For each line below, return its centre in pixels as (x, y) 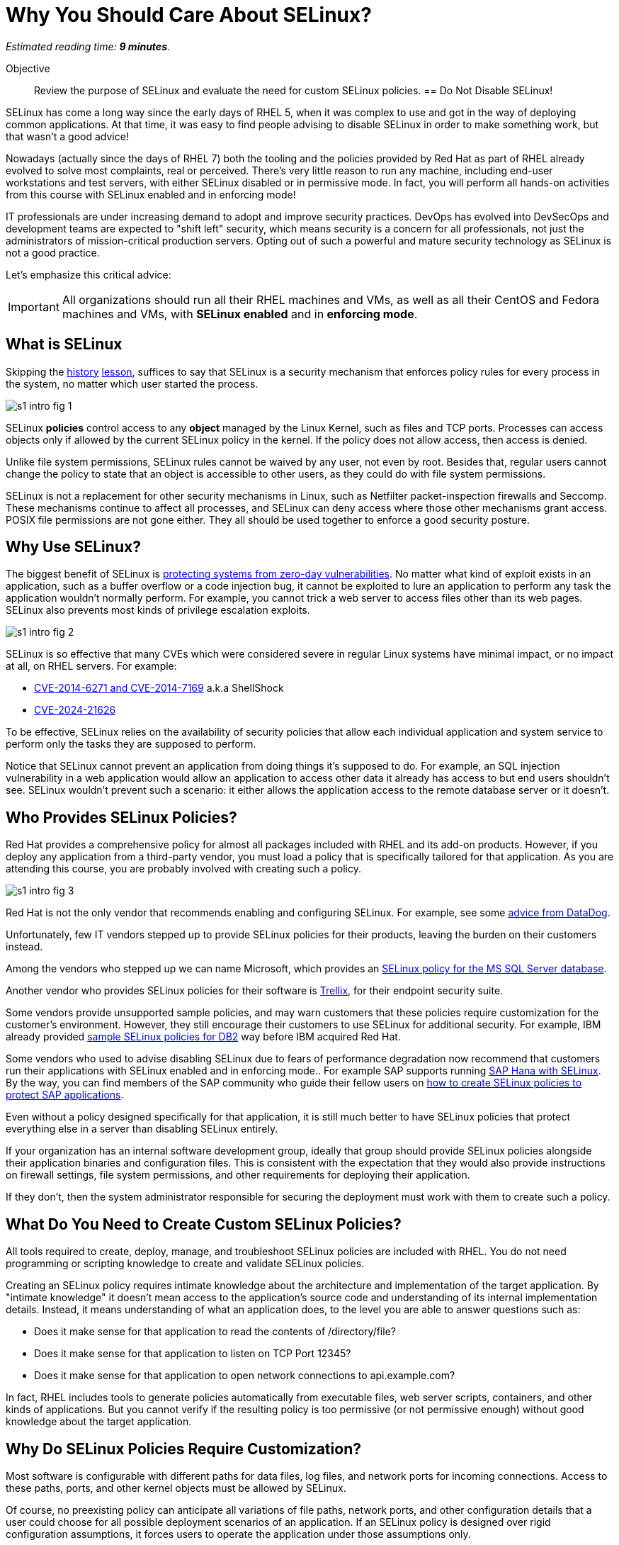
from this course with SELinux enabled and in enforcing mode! (151, 194)
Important (34, 307)
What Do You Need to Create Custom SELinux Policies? (204, 1224)
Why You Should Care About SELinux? (189, 15)
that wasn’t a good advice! (67, 136)
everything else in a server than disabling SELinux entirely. (142, 1129)
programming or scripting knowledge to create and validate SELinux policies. (185, 1264)
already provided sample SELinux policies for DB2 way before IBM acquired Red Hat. (203, 1037)
